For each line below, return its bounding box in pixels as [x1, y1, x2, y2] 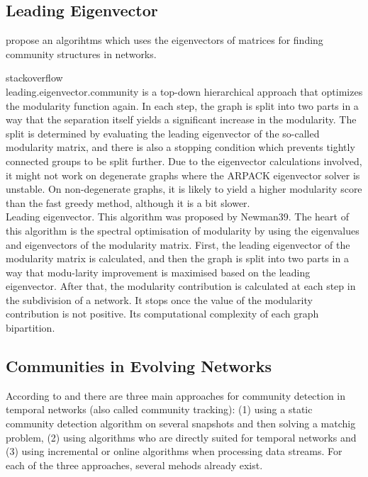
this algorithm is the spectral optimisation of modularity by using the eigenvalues [6, 223, 359, 237]
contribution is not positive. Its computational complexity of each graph [6, 306, 319, 321]
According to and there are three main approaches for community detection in [6, 388, 346, 403]
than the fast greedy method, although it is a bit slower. [6, 195, 250, 210]
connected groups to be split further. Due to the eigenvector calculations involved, [6, 153, 362, 168]
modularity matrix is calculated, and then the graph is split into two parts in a [6, 251, 349, 266]
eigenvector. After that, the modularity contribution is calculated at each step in [6, 279, 356, 293]
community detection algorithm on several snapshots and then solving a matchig [6, 416, 356, 431]
